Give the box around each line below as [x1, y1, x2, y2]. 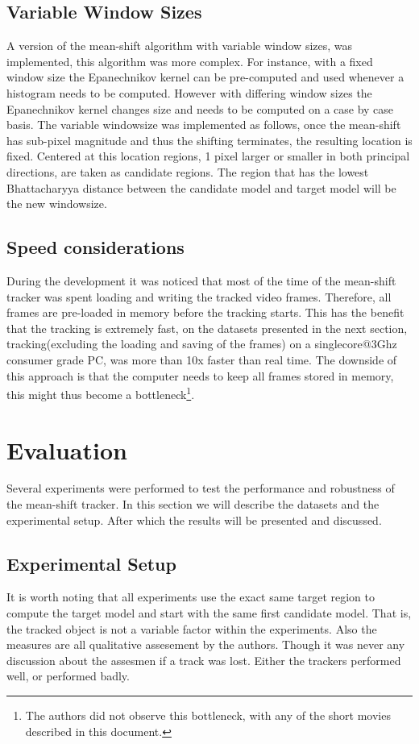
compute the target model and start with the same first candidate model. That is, [6, 605, 412, 621]
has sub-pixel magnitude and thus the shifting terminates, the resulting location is [6, 131, 413, 148]
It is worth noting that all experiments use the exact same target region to [6, 588, 375, 605]
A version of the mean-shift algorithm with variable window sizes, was [6, 37, 353, 54]
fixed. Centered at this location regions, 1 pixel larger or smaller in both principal [6, 148, 410, 164]
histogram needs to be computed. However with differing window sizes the [6, 84, 372, 101]
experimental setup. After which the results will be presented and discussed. [6, 511, 382, 528]
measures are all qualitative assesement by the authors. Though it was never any [6, 636, 405, 653]
